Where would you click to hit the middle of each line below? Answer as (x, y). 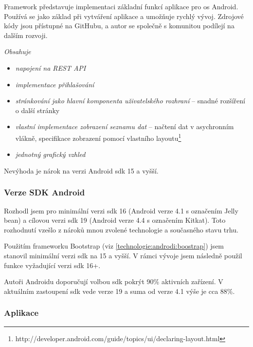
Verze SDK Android (45, 192)
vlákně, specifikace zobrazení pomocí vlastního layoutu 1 (98, 137)
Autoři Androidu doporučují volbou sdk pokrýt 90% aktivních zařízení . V (114, 281)
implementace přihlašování (55, 84)
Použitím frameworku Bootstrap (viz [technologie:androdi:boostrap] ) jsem (114, 246)
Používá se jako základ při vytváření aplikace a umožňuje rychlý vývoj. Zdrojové (124, 16)
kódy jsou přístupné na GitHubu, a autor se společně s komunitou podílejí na (119, 26)
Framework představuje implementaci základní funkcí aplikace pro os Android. (121, 6)
